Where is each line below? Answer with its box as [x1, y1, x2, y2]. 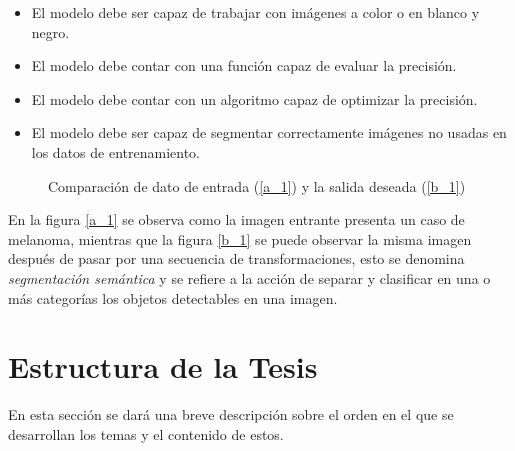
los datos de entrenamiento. [31, 141, 200, 162]
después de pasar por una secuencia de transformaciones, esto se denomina [8, 248, 465, 269]
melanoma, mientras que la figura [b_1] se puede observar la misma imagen [8, 228, 472, 249]
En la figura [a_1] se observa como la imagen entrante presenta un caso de [8, 209, 465, 230]
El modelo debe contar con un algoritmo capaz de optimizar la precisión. [31, 88, 478, 109]
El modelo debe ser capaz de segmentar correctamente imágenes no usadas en [31, 122, 507, 143]
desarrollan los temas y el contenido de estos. [8, 423, 284, 444]
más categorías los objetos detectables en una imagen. [8, 287, 338, 308]
